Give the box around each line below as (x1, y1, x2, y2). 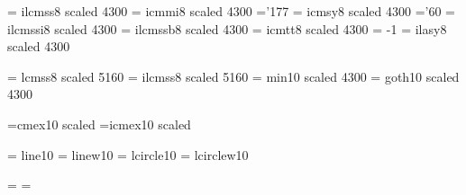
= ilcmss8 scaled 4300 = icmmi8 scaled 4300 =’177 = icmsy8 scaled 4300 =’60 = (7, 2, 455, 20)
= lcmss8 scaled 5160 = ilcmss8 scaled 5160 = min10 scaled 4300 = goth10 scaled (7, 66, 460, 85)
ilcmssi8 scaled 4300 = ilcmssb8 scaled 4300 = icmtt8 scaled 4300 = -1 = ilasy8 (7, 19, 447, 38)
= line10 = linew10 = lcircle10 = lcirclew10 (7, 145, 249, 164)
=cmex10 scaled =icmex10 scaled (7, 114, 191, 133)
